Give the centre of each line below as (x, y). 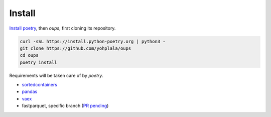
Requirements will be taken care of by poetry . (56, 75)
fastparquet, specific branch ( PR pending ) (65, 106)
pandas (30, 92)
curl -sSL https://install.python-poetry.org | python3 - (93, 41)
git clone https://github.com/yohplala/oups (76, 48)
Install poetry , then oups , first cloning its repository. (62, 28)
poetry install (38, 62)
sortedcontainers (40, 85)
